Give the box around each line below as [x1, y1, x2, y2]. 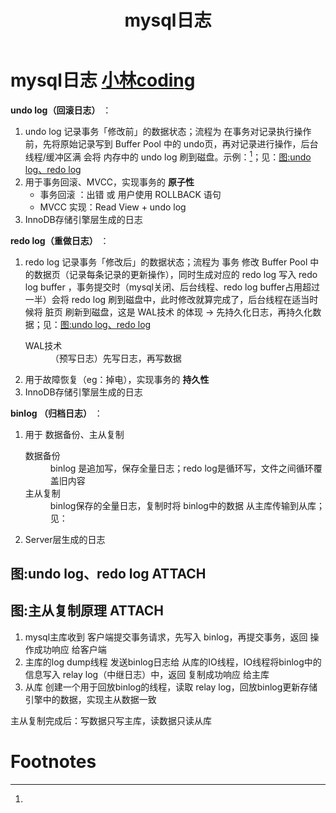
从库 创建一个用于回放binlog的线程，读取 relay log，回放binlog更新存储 [24, 681, 318, 693]
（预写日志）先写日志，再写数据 [49, 352, 182, 364]
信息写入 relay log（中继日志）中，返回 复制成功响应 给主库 [24, 668, 270, 680]
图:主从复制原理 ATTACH [10, 602, 164, 620]
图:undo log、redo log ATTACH [10, 565, 207, 582]
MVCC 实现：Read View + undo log [39, 201, 187, 213]
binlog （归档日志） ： [10, 407, 103, 419]
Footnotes [10, 750, 97, 773]
